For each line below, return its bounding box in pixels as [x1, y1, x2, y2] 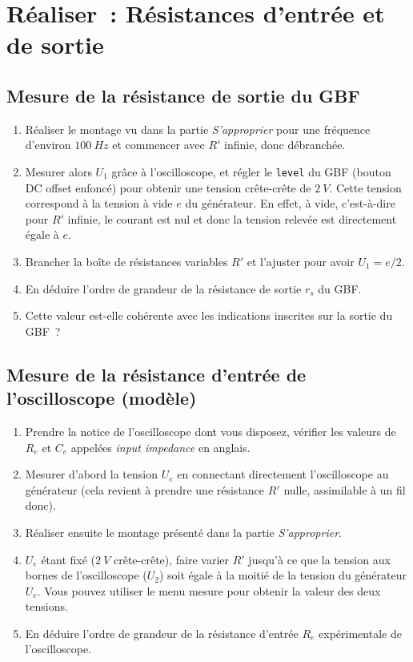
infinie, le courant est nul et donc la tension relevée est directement [67, 210, 397, 227]
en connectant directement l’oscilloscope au [177, 466, 389, 482]
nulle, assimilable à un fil [283, 481, 406, 498]
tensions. [25, 598, 68, 615]
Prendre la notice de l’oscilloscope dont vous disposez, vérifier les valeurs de [25, 422, 396, 439]
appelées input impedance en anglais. [70, 438, 251, 455]
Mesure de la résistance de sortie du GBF [6, 83, 360, 107]
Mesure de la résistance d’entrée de [6, 361, 307, 386]
